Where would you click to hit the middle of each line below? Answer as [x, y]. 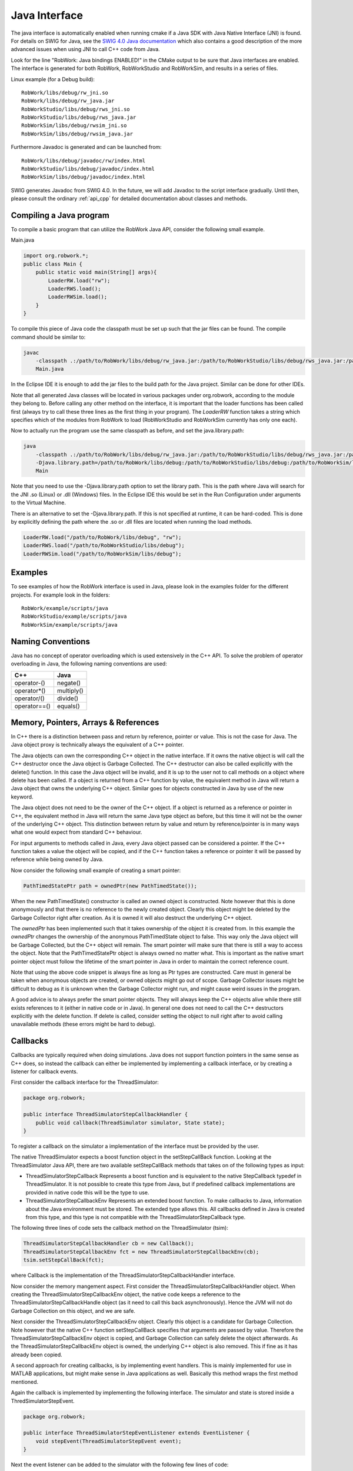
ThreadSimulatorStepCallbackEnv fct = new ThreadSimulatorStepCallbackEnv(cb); [141, 1252]
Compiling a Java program [60, 215]
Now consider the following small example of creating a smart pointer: [96, 870]
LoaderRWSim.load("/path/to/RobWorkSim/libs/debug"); [102, 554]
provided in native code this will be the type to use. [87, 1192]
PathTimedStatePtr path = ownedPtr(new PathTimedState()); [110, 886]
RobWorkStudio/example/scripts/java [74, 617]
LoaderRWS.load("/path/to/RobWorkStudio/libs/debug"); [104, 545]
